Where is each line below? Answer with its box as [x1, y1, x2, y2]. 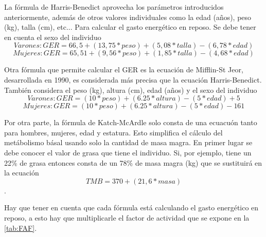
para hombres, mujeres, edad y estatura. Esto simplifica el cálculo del [4, 127, 223, 137]
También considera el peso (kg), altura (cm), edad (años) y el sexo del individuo [4, 84, 257, 95]
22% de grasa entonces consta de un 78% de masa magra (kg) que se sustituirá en [4, 157, 262, 168]
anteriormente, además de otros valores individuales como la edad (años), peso [4, 11, 252, 22]
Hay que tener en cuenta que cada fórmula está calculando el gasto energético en [4, 202, 259, 213]
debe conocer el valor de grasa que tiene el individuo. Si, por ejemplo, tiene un [4, 147, 252, 157]
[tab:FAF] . [4, 222, 37, 233]
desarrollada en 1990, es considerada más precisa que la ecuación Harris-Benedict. [4, 74, 262, 85]
